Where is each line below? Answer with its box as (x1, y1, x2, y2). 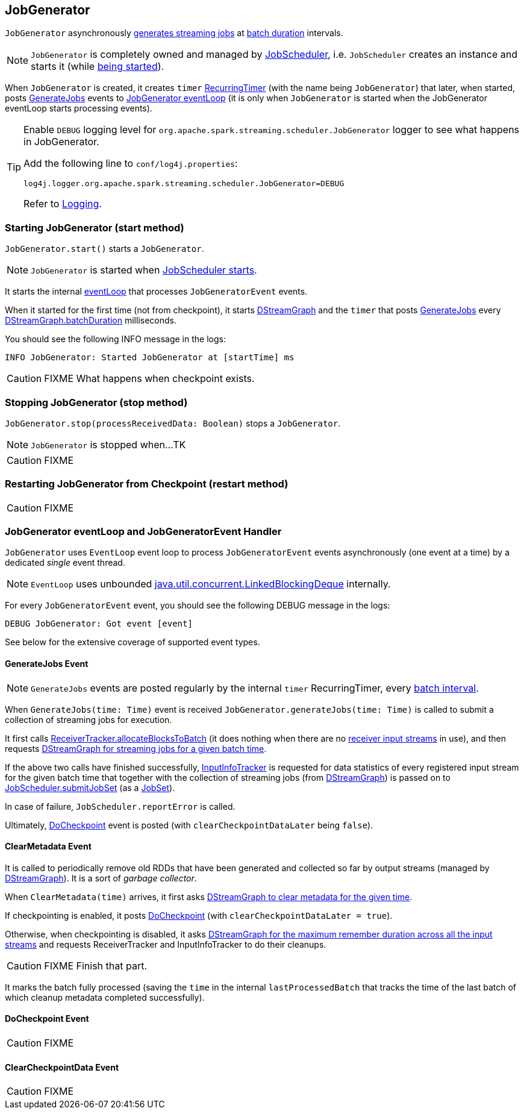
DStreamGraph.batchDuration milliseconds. (5, 315, 177, 326)
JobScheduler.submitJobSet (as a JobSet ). (5, 782, 175, 793)
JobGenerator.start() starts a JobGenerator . (5, 243, 204, 254)
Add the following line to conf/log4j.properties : (23, 157, 238, 170)
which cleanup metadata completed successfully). (5, 992, 205, 1003)
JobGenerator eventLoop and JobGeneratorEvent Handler (5, 525, 282, 538)
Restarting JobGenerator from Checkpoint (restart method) (5, 478, 289, 490)
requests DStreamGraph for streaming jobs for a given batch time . (5, 743, 267, 754)
